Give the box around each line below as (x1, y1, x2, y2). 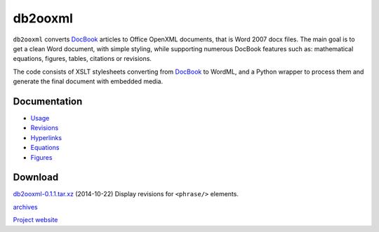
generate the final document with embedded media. (13, 77, 164, 86)
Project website (13, 216, 58, 224)
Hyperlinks (30, 133, 62, 142)
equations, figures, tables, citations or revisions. (13, 55, 152, 63)
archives (13, 203, 38, 211)
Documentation (13, 95, 83, 107)
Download (13, 172, 59, 184)
